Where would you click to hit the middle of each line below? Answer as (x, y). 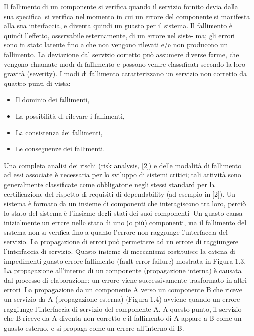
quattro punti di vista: (37, 83)
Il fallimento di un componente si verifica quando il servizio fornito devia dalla (121, 6)
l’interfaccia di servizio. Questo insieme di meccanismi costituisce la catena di (120, 251)
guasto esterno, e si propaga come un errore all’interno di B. (94, 327)
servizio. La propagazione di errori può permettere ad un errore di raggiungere (121, 241)
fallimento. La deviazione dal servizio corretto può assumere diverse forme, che (122, 54)
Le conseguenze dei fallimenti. (60, 149)
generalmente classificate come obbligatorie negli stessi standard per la (109, 184)
